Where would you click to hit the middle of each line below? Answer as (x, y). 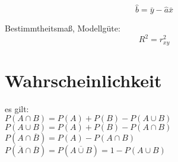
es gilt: (17, 108)
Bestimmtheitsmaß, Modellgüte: (63, 28)
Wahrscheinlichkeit (83, 80)
